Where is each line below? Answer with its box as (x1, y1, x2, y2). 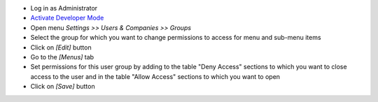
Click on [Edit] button (30, 43, 92, 52)
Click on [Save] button (30, 82, 95, 91)
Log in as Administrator (30, 4, 98, 12)
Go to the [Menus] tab (30, 52, 94, 61)
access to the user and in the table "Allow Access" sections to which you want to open (30, 72, 280, 80)
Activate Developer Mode (30, 14, 104, 22)
